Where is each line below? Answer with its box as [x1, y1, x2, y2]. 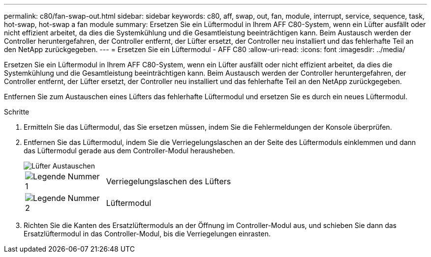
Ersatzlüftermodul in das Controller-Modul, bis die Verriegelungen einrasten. [24, 229, 271, 238]
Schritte [4, 108, 30, 116]
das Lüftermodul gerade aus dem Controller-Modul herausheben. [24, 146, 235, 155]
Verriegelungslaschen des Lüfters [106, 176, 231, 186]
